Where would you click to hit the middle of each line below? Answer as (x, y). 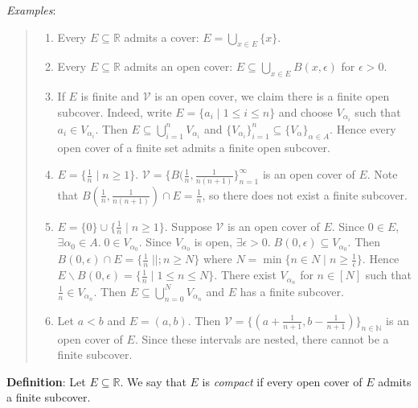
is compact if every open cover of (282, 381)
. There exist (245, 275)
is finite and (110, 96)
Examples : (31, 10)
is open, (213, 242)
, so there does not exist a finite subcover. (305, 194)
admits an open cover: (178, 66)
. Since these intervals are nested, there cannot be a (262, 338)
